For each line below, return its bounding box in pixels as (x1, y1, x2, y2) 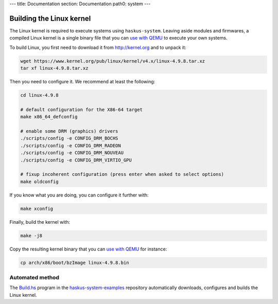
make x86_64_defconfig (20, 114, 78, 120)
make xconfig (20, 206, 54, 211)
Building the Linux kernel (9, 14, 91, 23)
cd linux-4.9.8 (20, 93, 59, 98)
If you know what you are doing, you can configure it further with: (9, 192, 149, 198)
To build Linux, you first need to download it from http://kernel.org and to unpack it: (9, 44, 186, 50)
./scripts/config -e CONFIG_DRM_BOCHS (20, 135, 118, 141)
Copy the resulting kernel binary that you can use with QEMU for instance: (9, 246, 167, 252)
